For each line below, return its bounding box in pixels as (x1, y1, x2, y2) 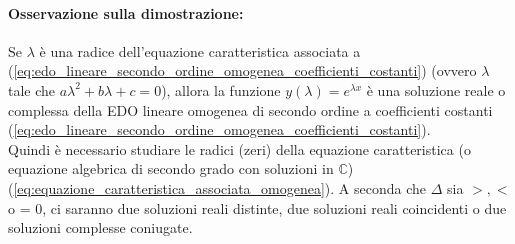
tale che (8, 79, 56, 100)
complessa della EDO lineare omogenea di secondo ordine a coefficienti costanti (8, 99, 493, 120)
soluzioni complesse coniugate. (8, 217, 193, 238)
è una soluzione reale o (366, 79, 506, 100)
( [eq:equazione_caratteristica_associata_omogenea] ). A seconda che (8, 177, 427, 198)
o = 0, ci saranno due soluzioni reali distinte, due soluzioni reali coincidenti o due (8, 197, 507, 218)
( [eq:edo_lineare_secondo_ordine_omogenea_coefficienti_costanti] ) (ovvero (8, 60, 477, 81)
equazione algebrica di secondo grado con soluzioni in (8, 158, 334, 179)
